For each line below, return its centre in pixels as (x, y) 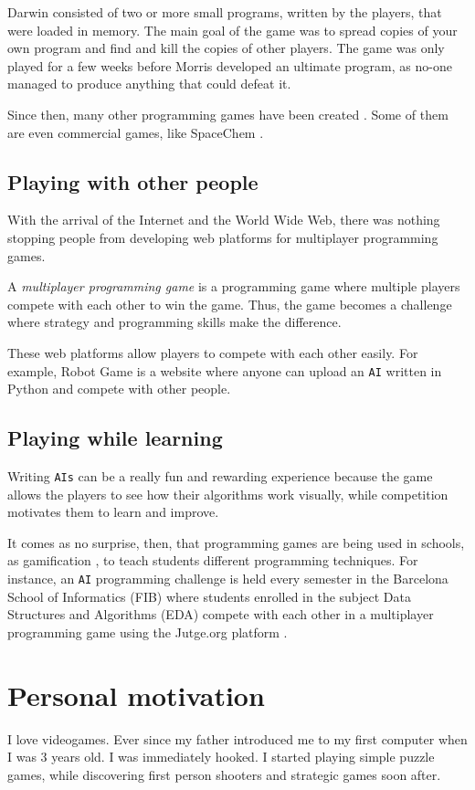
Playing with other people (133, 181)
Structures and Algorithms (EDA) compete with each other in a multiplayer (221, 614)
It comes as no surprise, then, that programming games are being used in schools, (236, 542)
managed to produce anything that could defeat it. (149, 84)
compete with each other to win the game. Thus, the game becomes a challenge (230, 304)
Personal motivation (136, 695)
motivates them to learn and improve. (113, 512)
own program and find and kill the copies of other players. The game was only (226, 48)
